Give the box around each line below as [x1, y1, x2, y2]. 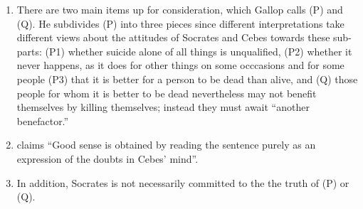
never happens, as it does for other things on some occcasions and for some [16, 58, 344, 73]
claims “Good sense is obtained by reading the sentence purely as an [16, 137, 316, 152]
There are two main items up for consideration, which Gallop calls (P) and [16, 2, 343, 16]
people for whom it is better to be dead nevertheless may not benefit [16, 85, 317, 100]
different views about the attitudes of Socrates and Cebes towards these [16, 30, 330, 45]
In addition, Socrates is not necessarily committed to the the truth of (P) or [16, 175, 349, 190]
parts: [16, 43, 42, 58]
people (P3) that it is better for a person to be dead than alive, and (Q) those [16, 71, 358, 86]
